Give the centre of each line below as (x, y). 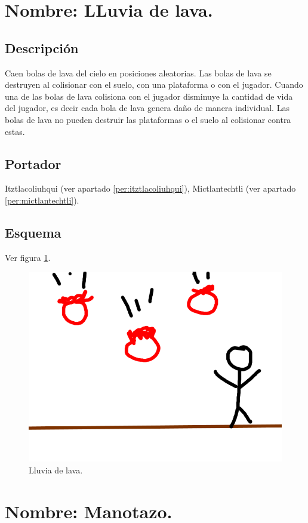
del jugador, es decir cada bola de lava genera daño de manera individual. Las (147, 108)
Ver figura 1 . (28, 257)
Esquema (33, 232)
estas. (15, 131)
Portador (33, 163)
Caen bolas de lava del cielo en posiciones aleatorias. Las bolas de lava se (138, 73)
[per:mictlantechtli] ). (42, 200)
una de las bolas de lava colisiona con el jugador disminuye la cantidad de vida (149, 96)
